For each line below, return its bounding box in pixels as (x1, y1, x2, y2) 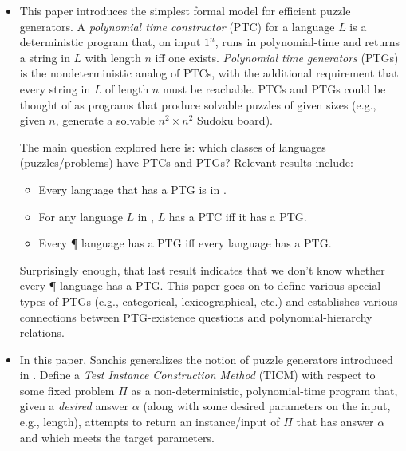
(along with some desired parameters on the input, (143, 398, 391, 414)
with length (85, 49, 141, 65)
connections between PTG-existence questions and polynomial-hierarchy (19, 308, 372, 325)
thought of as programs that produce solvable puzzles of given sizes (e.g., (19, 96, 376, 113)
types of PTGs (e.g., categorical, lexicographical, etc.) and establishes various (19, 292, 398, 309)
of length (105, 80, 149, 97)
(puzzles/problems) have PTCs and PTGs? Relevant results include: (19, 154, 353, 171)
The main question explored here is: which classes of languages (19, 138, 326, 155)
